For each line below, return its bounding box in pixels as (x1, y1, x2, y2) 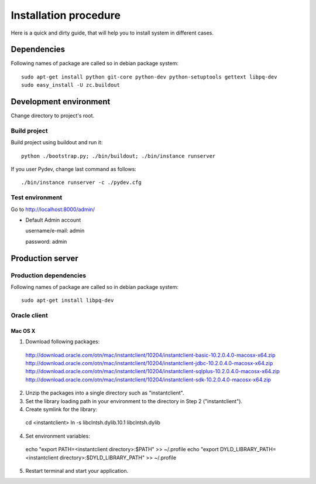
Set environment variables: (25, 432, 90, 439)
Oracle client (11, 311, 48, 319)
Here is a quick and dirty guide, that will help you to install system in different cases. (11, 29, 214, 36)
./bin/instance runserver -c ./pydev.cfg (21, 179, 142, 186)
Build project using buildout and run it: (11, 139, 103, 146)
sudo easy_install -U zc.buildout (21, 82, 120, 88)
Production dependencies (11, 271, 87, 280)
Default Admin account (25, 216, 81, 223)
